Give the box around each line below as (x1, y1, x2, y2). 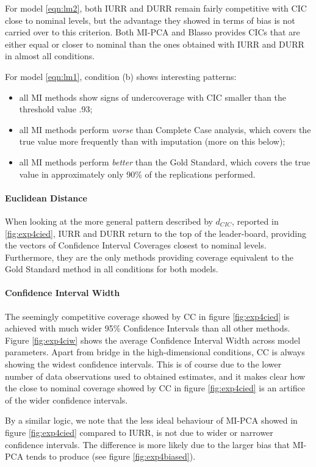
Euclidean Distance (5, 191, 87, 204)
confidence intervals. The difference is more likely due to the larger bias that (5, 438, 290, 451)
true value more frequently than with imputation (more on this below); (19, 135, 285, 148)
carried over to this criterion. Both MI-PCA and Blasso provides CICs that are (5, 26, 300, 38)
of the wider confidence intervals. (5, 393, 128, 406)
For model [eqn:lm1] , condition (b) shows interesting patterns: (5, 70, 237, 82)
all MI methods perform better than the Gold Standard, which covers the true (19, 155, 311, 168)
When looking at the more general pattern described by (5, 214, 213, 227)
